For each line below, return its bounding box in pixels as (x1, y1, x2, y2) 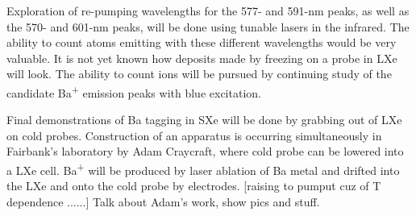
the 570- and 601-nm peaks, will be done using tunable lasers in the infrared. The (6, 18, 410, 35)
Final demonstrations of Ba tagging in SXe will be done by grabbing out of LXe (6, 111, 402, 128)
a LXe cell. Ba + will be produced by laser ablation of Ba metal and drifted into (6, 160, 400, 178)
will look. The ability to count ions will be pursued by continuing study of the (6, 65, 392, 82)
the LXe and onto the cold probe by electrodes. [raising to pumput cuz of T (6, 177, 381, 194)
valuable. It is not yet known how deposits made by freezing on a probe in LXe (6, 49, 397, 66)
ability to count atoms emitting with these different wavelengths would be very (6, 34, 397, 51)
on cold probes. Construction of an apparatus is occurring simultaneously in (6, 127, 382, 143)
